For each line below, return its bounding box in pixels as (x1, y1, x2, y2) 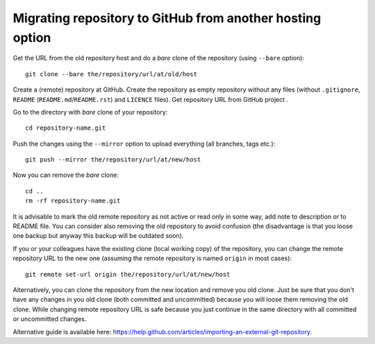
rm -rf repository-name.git (25, 197, 121, 205)
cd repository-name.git (25, 124, 106, 132)
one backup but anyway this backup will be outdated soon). (12, 232, 184, 240)
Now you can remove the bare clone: (12, 171, 119, 180)
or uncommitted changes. (12, 315, 87, 323)
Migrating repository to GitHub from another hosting (12, 10, 322, 26)
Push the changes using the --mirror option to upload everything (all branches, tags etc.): (12, 139, 276, 148)
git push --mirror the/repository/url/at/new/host (25, 156, 201, 164)
